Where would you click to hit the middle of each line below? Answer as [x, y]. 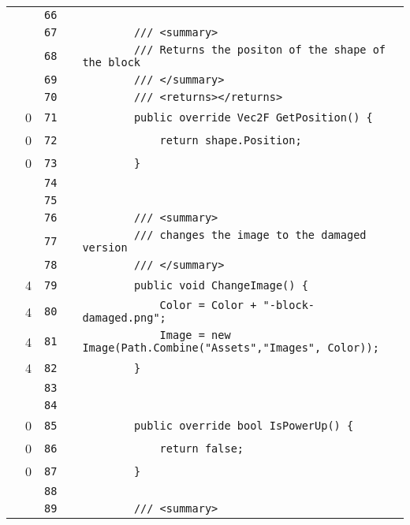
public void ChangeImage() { [221, 285]
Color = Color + [208, 305]
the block [112, 62]
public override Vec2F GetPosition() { [253, 117]
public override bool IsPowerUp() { [244, 425]
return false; [202, 448]
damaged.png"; [124, 318]
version [105, 248]
